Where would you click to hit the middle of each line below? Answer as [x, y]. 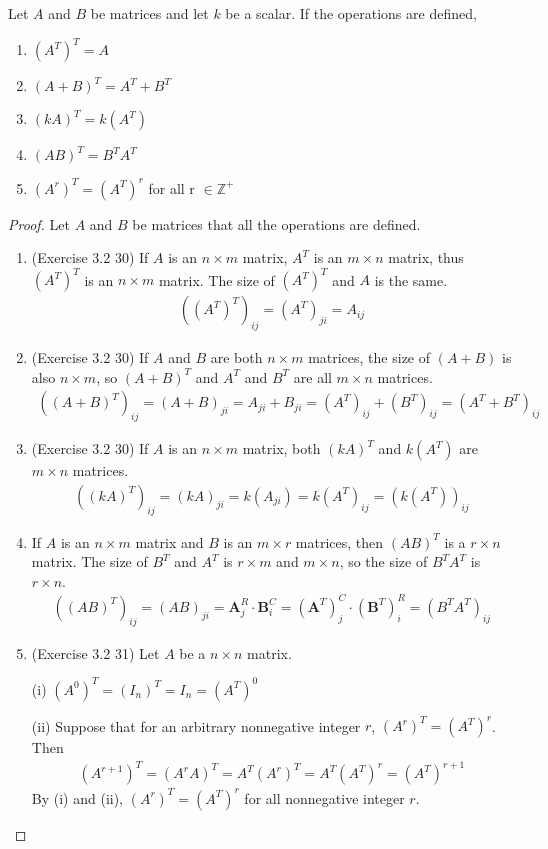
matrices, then [339, 541]
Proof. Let [39, 223]
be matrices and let [149, 13]
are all [312, 376]
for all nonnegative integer [324, 797]
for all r [171, 187]
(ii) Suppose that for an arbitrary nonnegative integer [196, 725]
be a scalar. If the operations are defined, [351, 13]
